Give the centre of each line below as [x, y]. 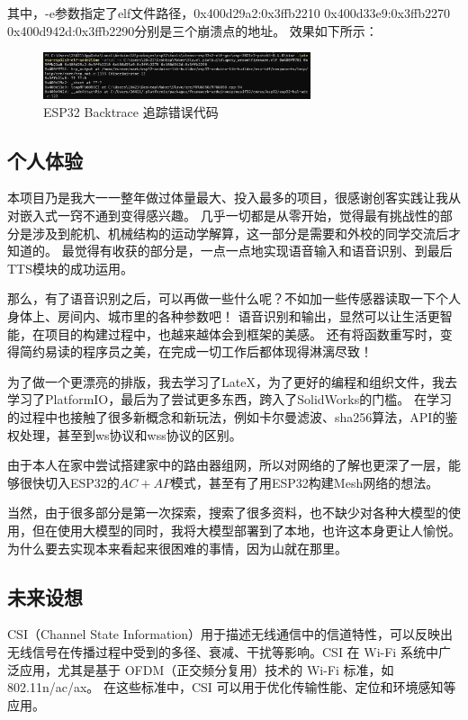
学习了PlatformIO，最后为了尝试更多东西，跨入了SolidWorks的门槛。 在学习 [229, 399]
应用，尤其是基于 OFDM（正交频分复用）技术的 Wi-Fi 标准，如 [207, 669]
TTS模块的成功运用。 [70, 268]
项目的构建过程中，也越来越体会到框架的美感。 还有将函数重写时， [242, 333]
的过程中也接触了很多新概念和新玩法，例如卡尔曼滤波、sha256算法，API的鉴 [233, 416]
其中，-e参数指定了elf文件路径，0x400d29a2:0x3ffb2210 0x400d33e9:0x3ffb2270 [229, 13]
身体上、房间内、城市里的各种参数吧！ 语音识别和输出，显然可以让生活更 [224, 316]
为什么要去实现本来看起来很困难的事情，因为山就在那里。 [177, 548]
